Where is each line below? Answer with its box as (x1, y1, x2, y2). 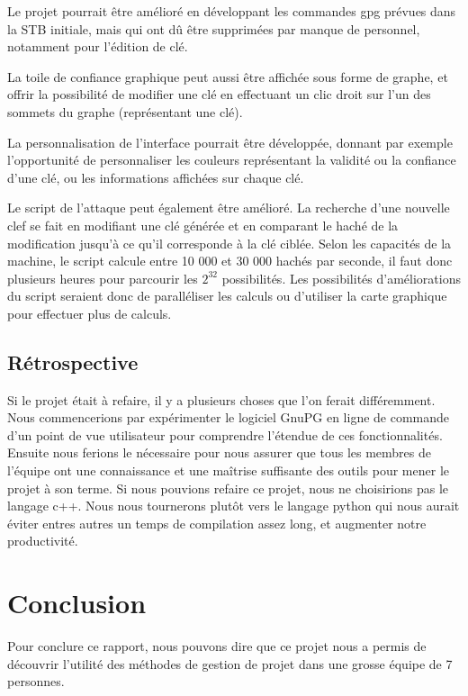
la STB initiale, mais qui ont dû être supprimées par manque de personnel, (7, 19, 420, 38)
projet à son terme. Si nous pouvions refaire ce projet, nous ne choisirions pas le (7, 478, 448, 497)
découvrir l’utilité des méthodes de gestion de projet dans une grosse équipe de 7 (7, 654, 453, 673)
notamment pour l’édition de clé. (7, 37, 188, 56)
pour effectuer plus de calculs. (7, 303, 172, 322)
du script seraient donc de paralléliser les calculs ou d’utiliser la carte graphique (7, 286, 447, 305)
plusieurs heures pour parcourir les (7, 268, 198, 287)
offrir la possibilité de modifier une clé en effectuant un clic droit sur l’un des (7, 85, 431, 104)
